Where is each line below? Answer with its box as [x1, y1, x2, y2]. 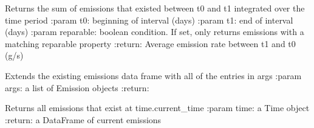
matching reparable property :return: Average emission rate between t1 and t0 [5, 37, 296, 50]
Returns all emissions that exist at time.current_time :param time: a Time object [5, 101, 310, 114]
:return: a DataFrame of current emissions [5, 113, 162, 126]
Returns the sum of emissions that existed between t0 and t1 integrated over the [5, 2, 305, 14]
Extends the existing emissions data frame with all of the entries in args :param [5, 69, 302, 82]
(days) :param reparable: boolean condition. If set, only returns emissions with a [5, 25, 304, 38]
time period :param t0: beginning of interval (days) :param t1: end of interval [5, 13, 293, 26]
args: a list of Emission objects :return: [5, 81, 149, 94]
